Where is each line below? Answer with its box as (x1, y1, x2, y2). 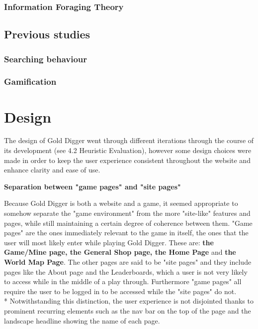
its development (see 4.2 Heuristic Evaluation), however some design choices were (4, 145, 252, 156)
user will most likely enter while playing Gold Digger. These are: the (4, 237, 214, 247)
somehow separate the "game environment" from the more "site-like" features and (4, 208, 251, 218)
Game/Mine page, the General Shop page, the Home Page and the (4, 247, 236, 257)
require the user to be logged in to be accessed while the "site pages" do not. (4, 286, 237, 296)
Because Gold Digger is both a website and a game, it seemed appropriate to (4, 198, 238, 208)
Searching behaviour (4, 52, 87, 65)
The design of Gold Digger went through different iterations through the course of (4, 135, 254, 146)
